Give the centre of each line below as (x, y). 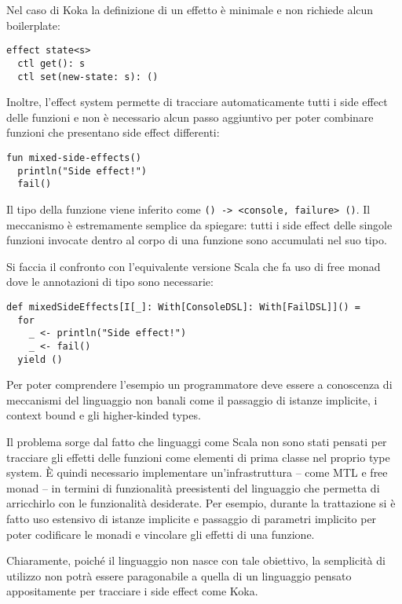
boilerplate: (33, 25)
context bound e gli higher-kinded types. (104, 415)
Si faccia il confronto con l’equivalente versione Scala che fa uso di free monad (194, 266)
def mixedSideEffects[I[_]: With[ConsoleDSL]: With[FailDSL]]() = (184, 307)
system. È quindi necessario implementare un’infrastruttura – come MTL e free (197, 472)
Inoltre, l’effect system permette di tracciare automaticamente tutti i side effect (197, 102)
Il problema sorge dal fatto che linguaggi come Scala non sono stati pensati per (197, 441)
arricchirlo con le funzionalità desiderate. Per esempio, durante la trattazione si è (201, 503)
